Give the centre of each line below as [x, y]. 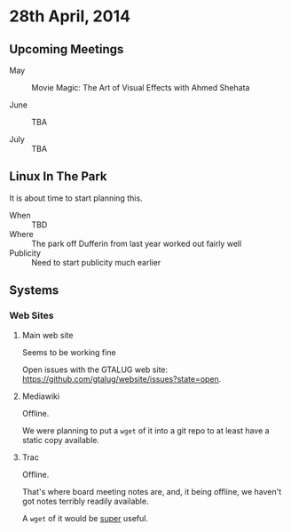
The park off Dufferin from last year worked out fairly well [137, 243]
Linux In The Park [58, 176]
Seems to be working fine [69, 352]
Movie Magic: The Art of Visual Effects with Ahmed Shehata [141, 87]
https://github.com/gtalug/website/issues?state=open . [122, 378]
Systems [34, 290]
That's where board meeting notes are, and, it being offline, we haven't [152, 491]
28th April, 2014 [70, 16]
